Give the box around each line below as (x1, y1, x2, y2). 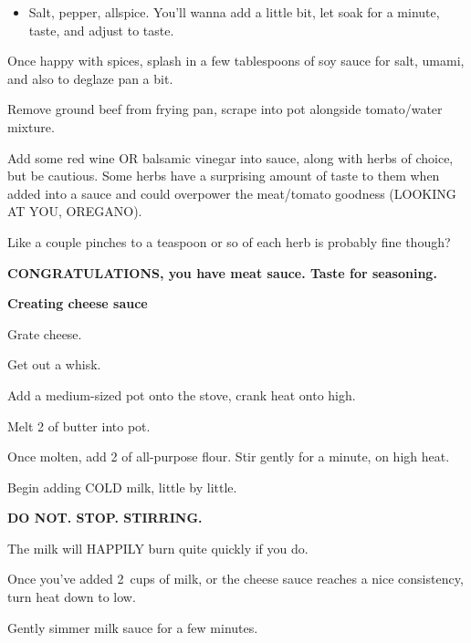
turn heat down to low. (7, 587, 136, 607)
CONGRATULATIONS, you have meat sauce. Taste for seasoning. (7, 263, 437, 282)
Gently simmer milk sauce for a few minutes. (7, 617, 258, 637)
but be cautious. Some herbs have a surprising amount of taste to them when (7, 166, 440, 185)
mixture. (7, 117, 55, 136)
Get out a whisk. (7, 355, 101, 374)
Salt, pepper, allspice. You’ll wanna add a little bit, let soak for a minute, (28, 3, 440, 21)
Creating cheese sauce (7, 294, 148, 313)
